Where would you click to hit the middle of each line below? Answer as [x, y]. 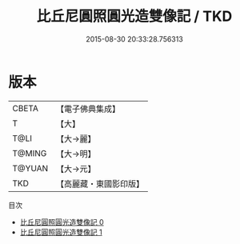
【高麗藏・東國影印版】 [100, 183]
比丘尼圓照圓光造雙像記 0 [62, 222]
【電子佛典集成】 [88, 109]
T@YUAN [30, 168]
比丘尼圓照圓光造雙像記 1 [61, 232]
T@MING [30, 153]
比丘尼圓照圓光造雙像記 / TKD [134, 16]
